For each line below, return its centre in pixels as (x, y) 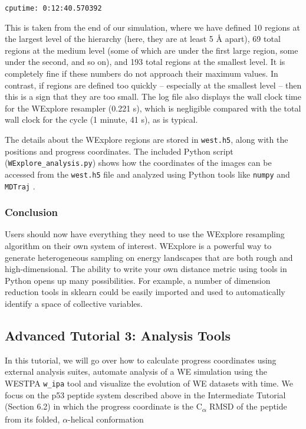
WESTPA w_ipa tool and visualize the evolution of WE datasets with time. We (149, 383)
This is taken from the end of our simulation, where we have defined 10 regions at (152, 27)
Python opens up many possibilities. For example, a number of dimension (138, 280)
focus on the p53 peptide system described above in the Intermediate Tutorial (145, 394)
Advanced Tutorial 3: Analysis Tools (118, 335)
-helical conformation (106, 419)
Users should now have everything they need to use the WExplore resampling (145, 234)
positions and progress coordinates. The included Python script (119, 151)
